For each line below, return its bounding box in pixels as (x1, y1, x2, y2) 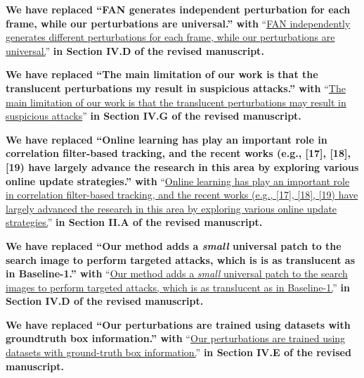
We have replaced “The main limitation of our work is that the (6, 67, 318, 82)
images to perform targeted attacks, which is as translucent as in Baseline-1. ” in (6, 279, 350, 294)
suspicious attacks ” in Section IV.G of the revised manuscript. (6, 108, 301, 123)
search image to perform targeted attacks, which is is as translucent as (6, 252, 356, 267)
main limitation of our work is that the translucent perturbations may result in (6, 94, 346, 109)
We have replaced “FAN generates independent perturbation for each (6, 2, 351, 16)
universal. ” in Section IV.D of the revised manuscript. (6, 43, 264, 58)
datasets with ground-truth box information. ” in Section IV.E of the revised (6, 345, 351, 360)
